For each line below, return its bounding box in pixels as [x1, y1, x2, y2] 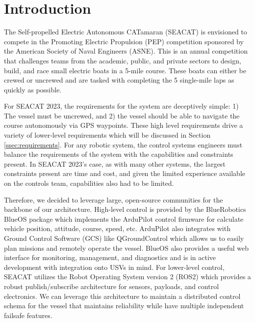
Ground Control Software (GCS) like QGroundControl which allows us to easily [4, 233, 244, 243]
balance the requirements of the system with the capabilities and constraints [4, 149, 233, 159]
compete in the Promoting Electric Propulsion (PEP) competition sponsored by [4, 36, 244, 46]
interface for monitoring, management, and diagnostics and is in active [4, 252, 216, 263]
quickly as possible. [4, 84, 62, 94]
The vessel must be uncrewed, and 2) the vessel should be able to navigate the [4, 110, 240, 120]
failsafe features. [4, 310, 52, 320]
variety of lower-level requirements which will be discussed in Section [4, 130, 211, 140]
